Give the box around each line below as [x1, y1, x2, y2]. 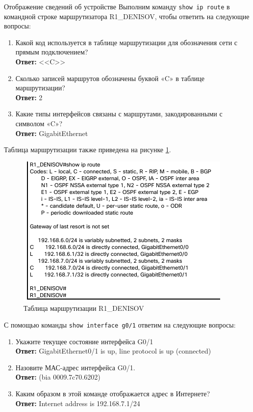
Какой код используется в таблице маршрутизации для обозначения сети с [15, 37, 238, 47]
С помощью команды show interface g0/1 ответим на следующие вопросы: [4, 319, 236, 330]
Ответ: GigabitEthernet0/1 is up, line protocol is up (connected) [15, 346, 211, 356]
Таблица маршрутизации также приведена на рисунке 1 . [4, 144, 171, 155]
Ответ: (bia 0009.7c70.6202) [15, 372, 101, 382]
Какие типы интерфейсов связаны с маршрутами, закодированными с [15, 109, 223, 119]
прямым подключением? [15, 47, 88, 57]
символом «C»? [15, 118, 63, 128]
